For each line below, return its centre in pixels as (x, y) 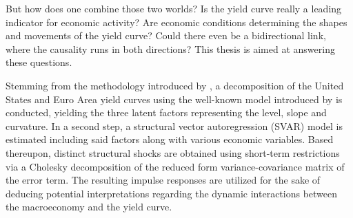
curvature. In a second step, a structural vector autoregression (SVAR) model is (174, 126)
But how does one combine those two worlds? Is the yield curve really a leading (174, 8)
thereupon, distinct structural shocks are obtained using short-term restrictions (173, 152)
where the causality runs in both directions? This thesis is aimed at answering (170, 48)
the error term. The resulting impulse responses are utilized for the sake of (163, 180)
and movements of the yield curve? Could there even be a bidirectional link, (166, 35)
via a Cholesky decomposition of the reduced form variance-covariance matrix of (175, 166)
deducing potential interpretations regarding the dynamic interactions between (172, 193)
